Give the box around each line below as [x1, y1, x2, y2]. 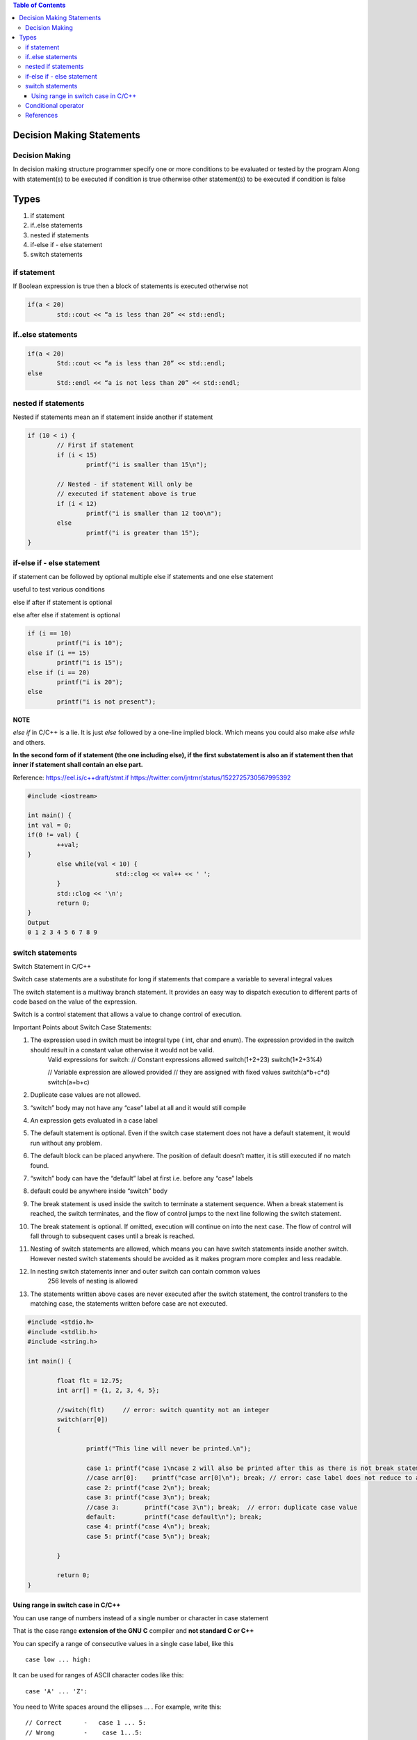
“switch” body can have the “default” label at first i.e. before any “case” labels [30, 1173, 254, 1183]
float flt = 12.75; [56, 1377, 123, 1384]
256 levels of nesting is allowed [47, 1277, 138, 1286]
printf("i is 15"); [56, 658, 123, 667]
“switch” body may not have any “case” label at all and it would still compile [30, 1103, 247, 1112]
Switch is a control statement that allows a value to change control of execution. [13, 1010, 243, 1019]
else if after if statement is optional [13, 598, 113, 606]
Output [27, 919, 50, 926]
